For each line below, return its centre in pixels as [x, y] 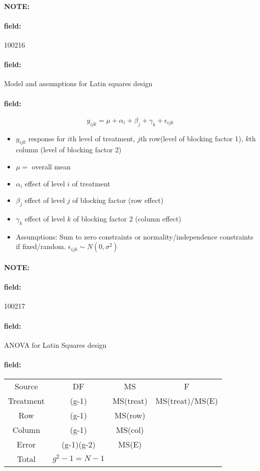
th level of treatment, [102, 138]
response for [47, 138]
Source [26, 386]
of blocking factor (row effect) [118, 200]
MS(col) [130, 430]
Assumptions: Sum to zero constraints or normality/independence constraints [135, 236]
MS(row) [130, 415]
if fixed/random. [41, 246]
